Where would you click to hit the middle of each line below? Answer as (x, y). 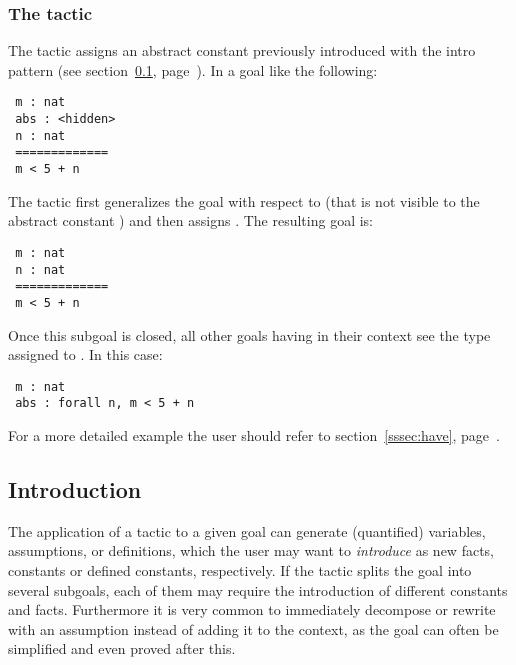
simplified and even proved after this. (122, 648)
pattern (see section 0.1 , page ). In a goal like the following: (193, 69)
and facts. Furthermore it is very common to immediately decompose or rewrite (252, 609)
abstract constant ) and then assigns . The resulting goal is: (190, 220)
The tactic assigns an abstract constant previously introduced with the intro (242, 50)
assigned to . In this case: (85, 354)
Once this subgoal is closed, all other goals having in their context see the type (249, 334)
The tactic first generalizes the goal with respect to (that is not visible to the (244, 200)
